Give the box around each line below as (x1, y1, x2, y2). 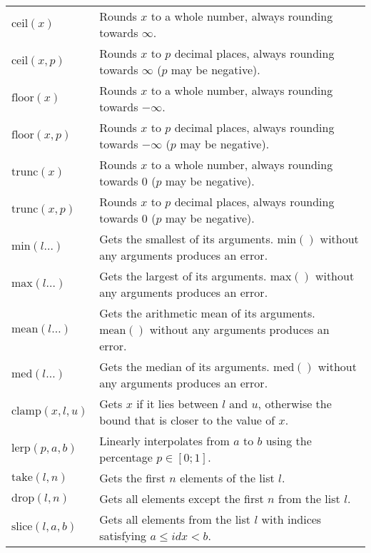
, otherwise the (258, 395, 332, 412)
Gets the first (99, 470, 166, 486)
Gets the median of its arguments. (99, 358, 270, 375)
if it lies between (136, 395, 218, 412)
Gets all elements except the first (99, 490, 264, 507)
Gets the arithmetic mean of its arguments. (99, 305, 315, 321)
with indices (261, 511, 322, 527)
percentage (99, 449, 153, 465)
